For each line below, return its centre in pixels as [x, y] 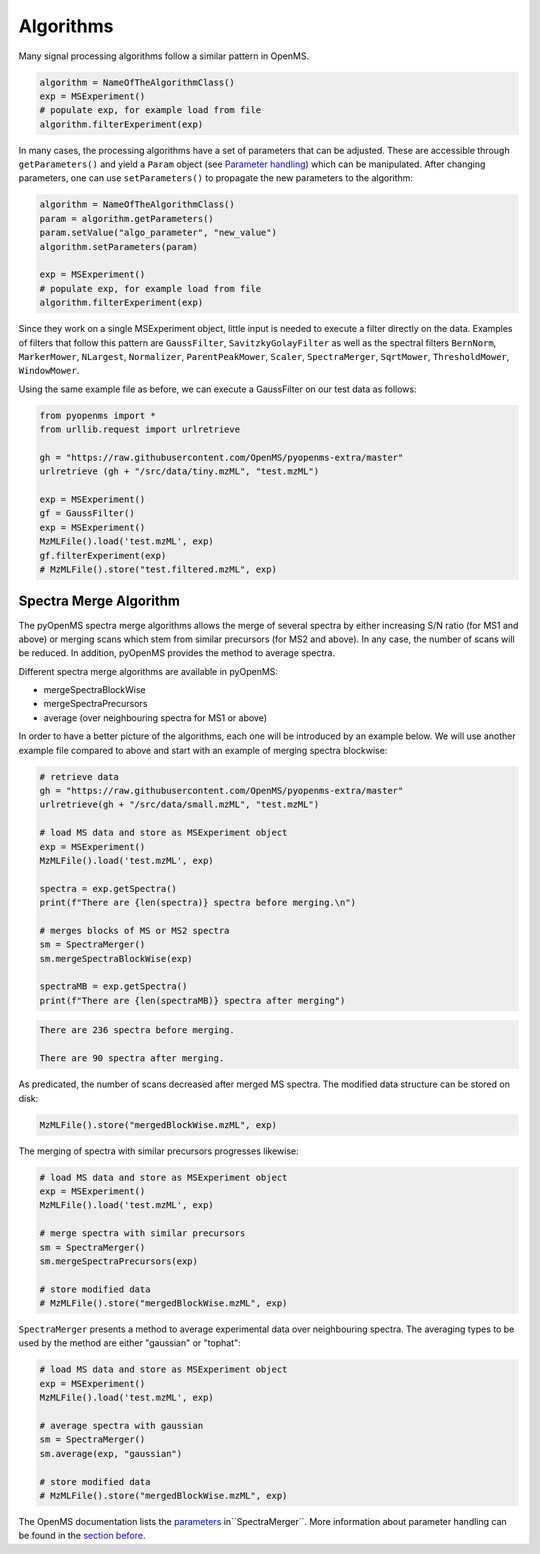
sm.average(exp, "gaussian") [111, 1453]
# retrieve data [79, 776]
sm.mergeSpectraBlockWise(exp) [116, 958]
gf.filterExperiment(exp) [103, 555]
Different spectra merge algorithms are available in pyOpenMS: [148, 671]
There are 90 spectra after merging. [132, 1058]
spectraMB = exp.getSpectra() [113, 986]
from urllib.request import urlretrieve [139, 429]
